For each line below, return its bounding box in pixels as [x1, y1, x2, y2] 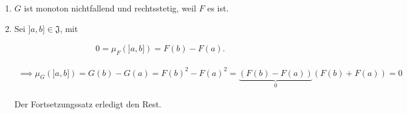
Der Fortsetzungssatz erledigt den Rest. [14, 97, 162, 110]
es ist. [207, 2, 229, 14]
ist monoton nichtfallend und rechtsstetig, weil [24, 2, 196, 14]
